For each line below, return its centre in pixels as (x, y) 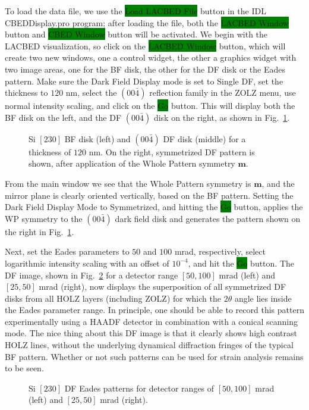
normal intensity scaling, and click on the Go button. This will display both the (150, 106)
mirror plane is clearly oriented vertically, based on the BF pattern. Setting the (149, 195)
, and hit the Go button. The (241, 263)
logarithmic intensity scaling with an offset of (87, 263)
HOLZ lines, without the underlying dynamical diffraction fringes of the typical (149, 345)
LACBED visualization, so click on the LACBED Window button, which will (145, 46)
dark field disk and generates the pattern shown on (208, 218)
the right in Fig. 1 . (40, 231)
